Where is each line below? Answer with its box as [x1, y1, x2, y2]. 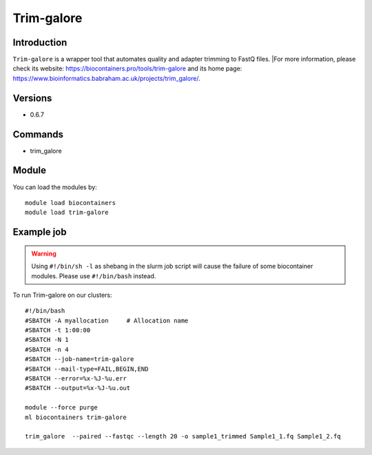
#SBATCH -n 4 [25, 345, 69, 354]
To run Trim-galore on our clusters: [12, 291, 112, 299]
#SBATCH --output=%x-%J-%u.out [25, 384, 131, 392]
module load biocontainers [25, 199, 116, 206]
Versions [12, 92, 52, 104]
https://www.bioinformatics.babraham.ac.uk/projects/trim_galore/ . [12, 74, 201, 82]
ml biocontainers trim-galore [25, 413, 127, 421]
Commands [12, 128, 64, 140]
